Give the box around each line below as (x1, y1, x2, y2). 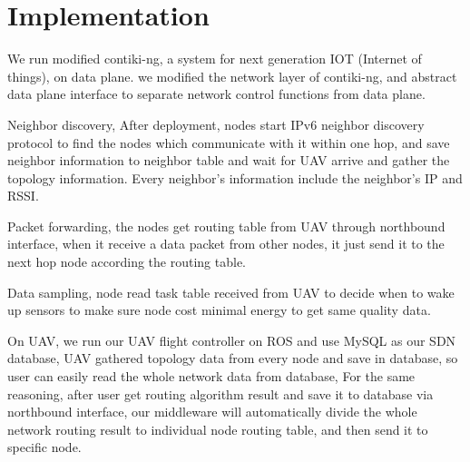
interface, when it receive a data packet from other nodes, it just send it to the (7, 234, 445, 253)
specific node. (7, 437, 82, 457)
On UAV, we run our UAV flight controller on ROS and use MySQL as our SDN (7, 330, 456, 349)
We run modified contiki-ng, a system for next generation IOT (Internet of (7, 49, 422, 68)
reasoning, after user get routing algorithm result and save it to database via (7, 384, 434, 403)
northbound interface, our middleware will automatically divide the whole (7, 402, 417, 421)
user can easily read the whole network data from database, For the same (7, 367, 416, 386)
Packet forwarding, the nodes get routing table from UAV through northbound (7, 216, 446, 235)
